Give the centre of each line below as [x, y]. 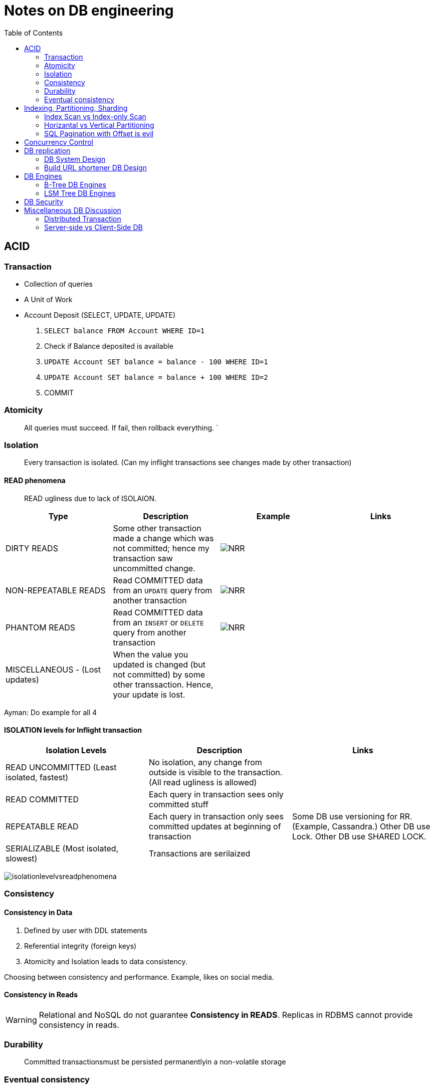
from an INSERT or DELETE [158, 622]
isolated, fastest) [37, 777]
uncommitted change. [154, 568]
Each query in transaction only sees [216, 816]
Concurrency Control [59, 142]
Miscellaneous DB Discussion [73, 210]
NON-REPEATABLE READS [56, 590]
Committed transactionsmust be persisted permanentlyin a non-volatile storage [155, 1062]
